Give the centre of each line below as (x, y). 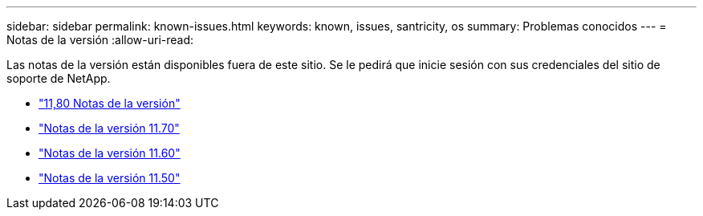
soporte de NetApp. (59, 78)
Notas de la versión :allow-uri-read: (100, 40)
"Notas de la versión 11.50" (110, 178)
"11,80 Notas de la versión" (110, 103)
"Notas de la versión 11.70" (109, 128)
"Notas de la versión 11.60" (110, 153)
